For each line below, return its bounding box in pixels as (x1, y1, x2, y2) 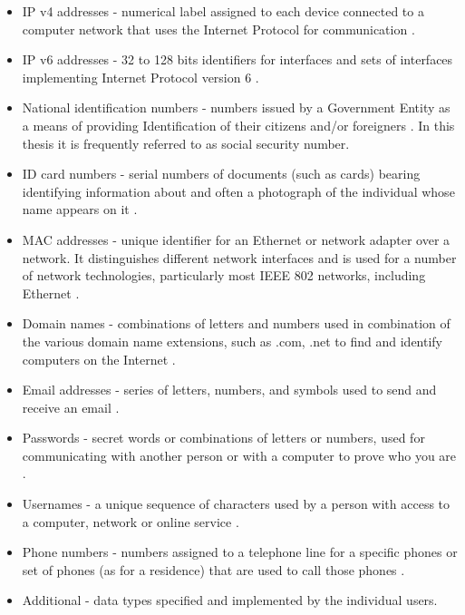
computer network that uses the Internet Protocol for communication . (22, 19, 415, 38)
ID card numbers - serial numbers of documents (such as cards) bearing (22, 164, 421, 183)
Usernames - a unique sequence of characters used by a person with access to (22, 494, 450, 513)
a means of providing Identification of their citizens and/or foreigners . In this (22, 115, 455, 134)
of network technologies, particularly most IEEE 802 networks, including (22, 266, 426, 285)
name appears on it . (22, 200, 138, 219)
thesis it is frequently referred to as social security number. (22, 133, 350, 152)
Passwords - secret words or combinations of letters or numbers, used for (22, 428, 425, 447)
